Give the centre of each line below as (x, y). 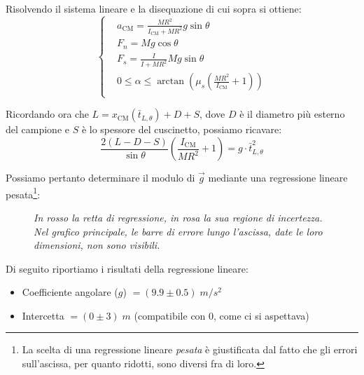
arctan (171, 82)
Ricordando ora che (47, 114)
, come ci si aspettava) (261, 315)
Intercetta (43, 315)
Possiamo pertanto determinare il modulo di (100, 178)
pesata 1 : (23, 193)
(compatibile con (170, 315)
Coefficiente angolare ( (70, 292)
